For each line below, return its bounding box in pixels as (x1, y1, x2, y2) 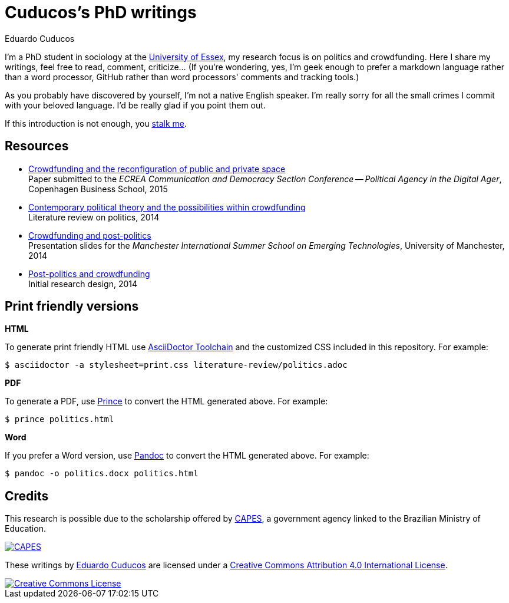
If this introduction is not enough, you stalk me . (5, 118, 187, 128)
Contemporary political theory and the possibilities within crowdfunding (28, 202, 306, 212)
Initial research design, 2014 (28, 278, 138, 289)
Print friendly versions (5, 299, 139, 314)
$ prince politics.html (5, 414, 114, 424)
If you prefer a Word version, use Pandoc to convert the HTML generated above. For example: (5, 450, 369, 461)
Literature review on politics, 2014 (28, 212, 160, 222)
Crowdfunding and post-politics (28, 230, 151, 240)
